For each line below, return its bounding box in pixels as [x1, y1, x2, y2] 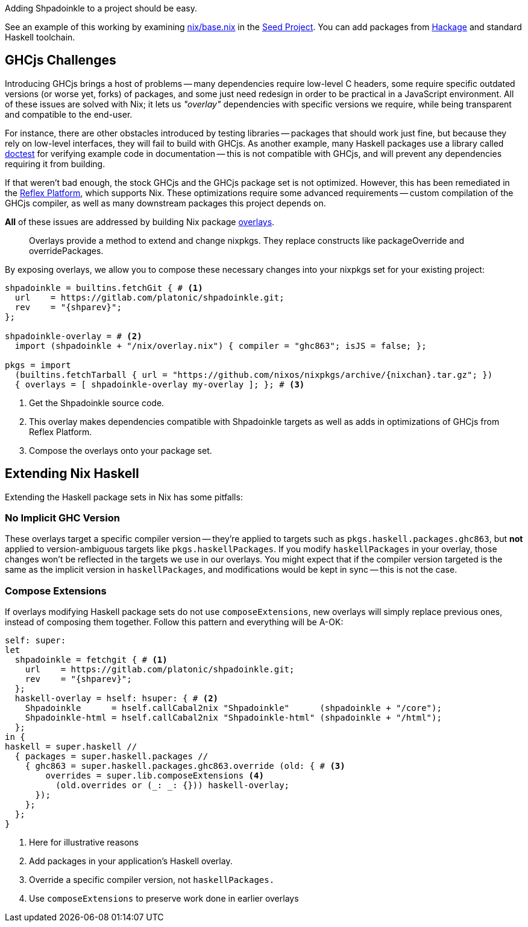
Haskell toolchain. [5, 32, 75, 42]
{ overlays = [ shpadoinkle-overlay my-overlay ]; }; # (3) [14, 379, 305, 389]
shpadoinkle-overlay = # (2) [5, 331, 142, 341]
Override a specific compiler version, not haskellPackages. [29, 874, 275, 885]
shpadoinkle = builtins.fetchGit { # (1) [5, 282, 203, 293]
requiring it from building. [5, 158, 105, 169]
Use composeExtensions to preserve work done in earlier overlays [29, 893, 299, 904]
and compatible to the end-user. [5, 109, 133, 119]
